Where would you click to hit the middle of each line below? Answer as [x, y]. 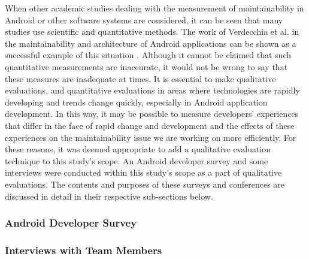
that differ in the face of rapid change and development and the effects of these [150, 125]
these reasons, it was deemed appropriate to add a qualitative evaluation [138, 149]
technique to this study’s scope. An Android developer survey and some [137, 160]
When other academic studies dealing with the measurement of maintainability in [154, 8]
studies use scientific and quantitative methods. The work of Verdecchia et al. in [152, 31]
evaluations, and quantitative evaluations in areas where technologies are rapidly [152, 90]
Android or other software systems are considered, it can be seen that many [144, 19]
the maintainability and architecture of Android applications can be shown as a [151, 43]
